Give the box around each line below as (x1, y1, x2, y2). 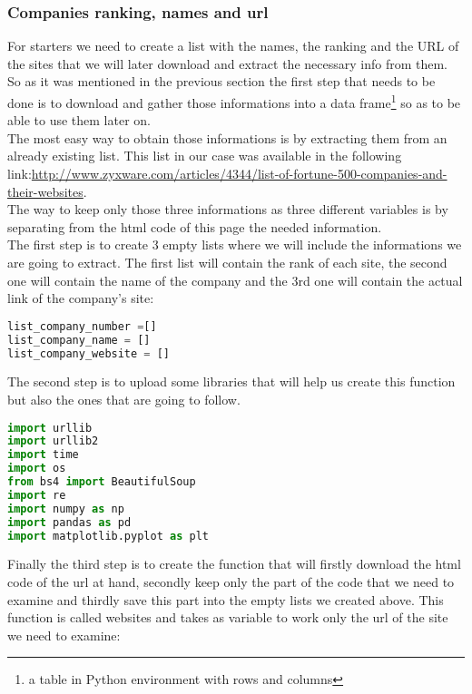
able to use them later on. (7, 111, 151, 130)
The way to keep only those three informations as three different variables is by (7, 200, 448, 219)
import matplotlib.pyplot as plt (7, 529, 209, 542)
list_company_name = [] (7, 333, 151, 347)
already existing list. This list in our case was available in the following (7, 146, 402, 165)
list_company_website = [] (7, 347, 170, 360)
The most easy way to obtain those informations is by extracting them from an (7, 128, 447, 147)
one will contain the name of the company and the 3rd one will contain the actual (7, 270, 463, 289)
